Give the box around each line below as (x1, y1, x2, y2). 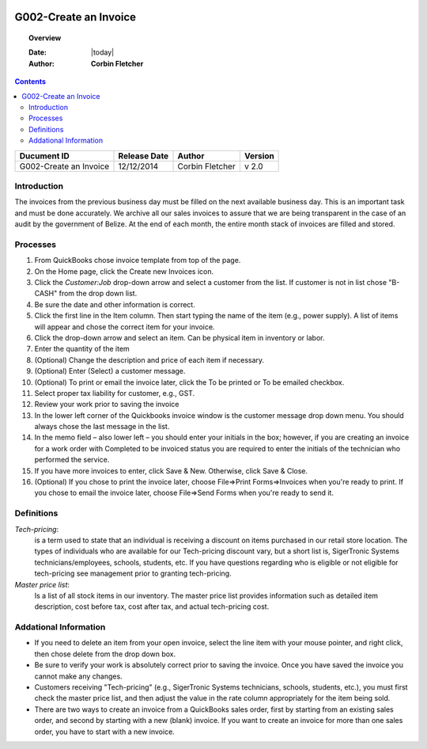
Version (244, 150, 274, 162)
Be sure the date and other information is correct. (34, 299, 195, 309)
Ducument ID (19, 150, 70, 162)
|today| (91, 48, 115, 57)
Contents (14, 77, 47, 86)
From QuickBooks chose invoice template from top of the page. (34, 256, 241, 265)
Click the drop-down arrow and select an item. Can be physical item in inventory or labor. (34, 333, 325, 342)
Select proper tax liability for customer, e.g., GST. (34, 388, 195, 397)
